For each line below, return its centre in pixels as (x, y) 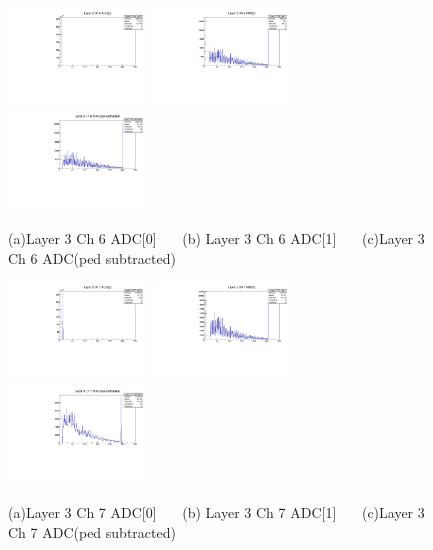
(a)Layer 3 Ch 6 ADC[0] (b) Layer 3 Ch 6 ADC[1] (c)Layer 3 (216, 237)
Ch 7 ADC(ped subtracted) (92, 531)
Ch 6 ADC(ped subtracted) (92, 257)
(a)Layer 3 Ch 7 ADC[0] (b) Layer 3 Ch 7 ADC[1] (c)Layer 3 (216, 512)
